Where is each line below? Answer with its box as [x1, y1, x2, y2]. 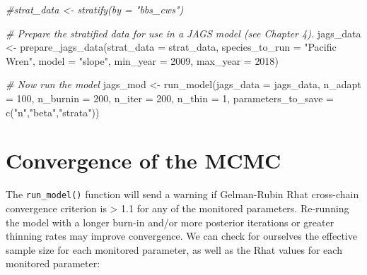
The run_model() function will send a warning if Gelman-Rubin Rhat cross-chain [6, 187, 359, 202]
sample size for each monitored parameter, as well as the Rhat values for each [6, 242, 342, 257]
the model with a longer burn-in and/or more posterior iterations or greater [6, 214, 334, 229]
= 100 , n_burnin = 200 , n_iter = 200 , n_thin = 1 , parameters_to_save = [6, 90, 334, 105]
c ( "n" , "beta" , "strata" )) [6, 104, 100, 119]
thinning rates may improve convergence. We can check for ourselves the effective [6, 228, 357, 243]
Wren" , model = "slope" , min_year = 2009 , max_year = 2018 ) [6, 53, 279, 68]
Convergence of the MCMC [6, 146, 281, 175]
